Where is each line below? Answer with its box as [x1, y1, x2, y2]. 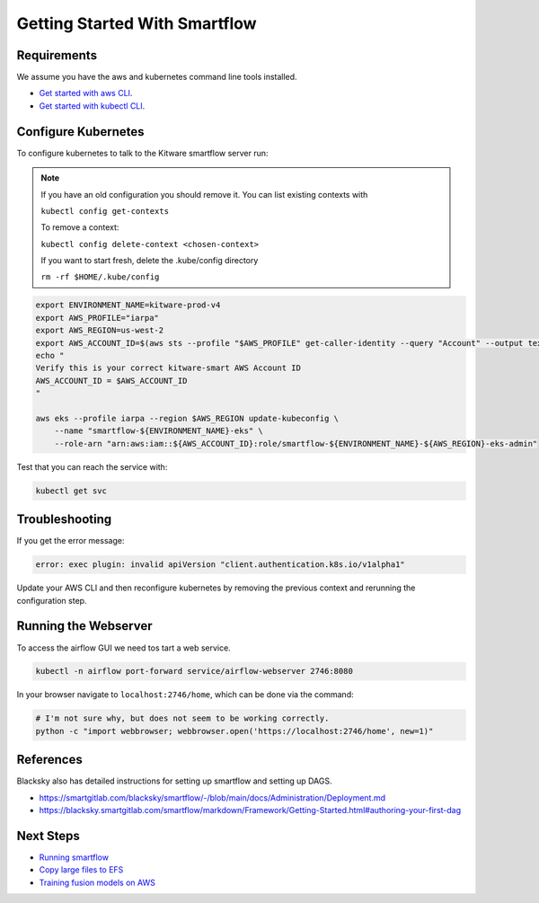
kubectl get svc [35, 485, 108, 496]
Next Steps [16, 828, 80, 844]
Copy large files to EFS [39, 864, 124, 875]
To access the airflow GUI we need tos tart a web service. [16, 642, 231, 653]
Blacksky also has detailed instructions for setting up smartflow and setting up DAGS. [16, 775, 332, 786]
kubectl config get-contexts [40, 206, 170, 216]
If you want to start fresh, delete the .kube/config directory [40, 255, 259, 266]
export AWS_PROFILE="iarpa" [35, 313, 159, 323]
